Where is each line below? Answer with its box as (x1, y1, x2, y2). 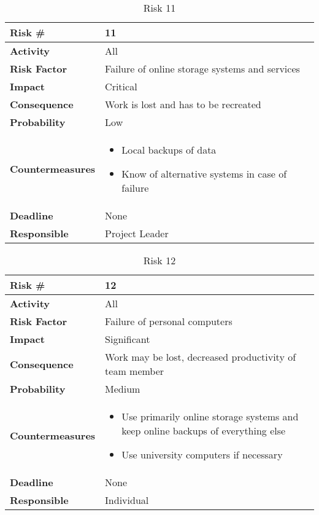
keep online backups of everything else (121, 423, 286, 438)
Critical (105, 79, 137, 93)
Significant (105, 332, 150, 346)
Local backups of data (121, 143, 217, 157)
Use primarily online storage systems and (121, 409, 299, 423)
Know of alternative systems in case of (121, 167, 287, 181)
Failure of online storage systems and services (105, 61, 300, 76)
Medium (105, 382, 140, 396)
